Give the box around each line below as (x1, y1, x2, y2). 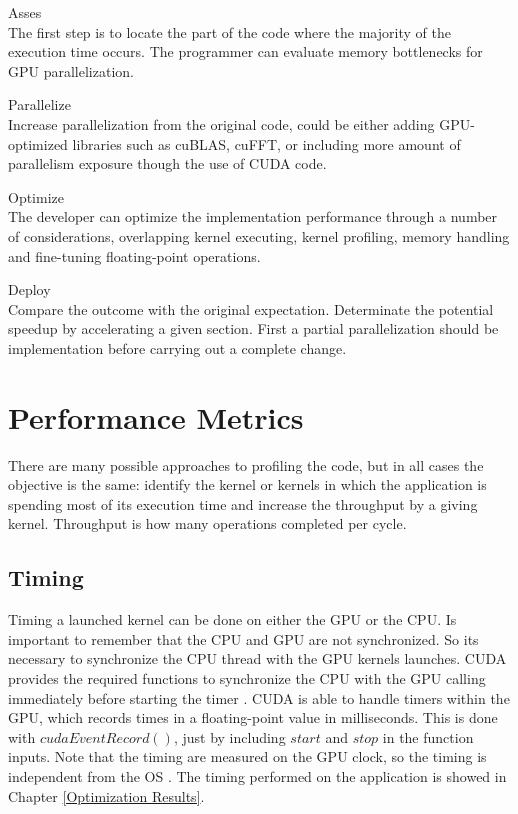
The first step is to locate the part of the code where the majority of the (8, 21, 451, 42)
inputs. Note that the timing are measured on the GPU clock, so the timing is (8, 746, 487, 767)
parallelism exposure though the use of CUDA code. (8, 153, 327, 174)
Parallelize (8, 94, 71, 115)
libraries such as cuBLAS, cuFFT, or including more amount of (72, 133, 461, 154)
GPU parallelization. (8, 60, 134, 81)
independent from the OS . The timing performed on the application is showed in (8, 765, 507, 786)
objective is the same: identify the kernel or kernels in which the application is (8, 474, 487, 495)
